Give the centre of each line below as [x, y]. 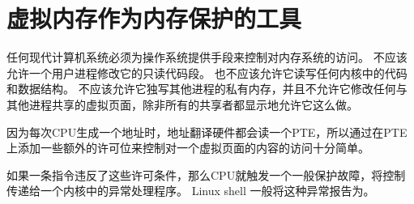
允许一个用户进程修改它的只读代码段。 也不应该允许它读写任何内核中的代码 [207, 72]
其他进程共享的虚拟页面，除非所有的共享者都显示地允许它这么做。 [182, 104]
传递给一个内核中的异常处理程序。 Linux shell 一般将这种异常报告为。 [191, 191]
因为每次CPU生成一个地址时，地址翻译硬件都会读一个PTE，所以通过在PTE [207, 132]
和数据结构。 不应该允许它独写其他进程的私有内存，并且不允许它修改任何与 [207, 89]
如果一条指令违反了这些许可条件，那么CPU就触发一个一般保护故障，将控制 [206, 174]
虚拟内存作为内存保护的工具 [154, 18]
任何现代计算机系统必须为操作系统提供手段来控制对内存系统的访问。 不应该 [207, 57]
